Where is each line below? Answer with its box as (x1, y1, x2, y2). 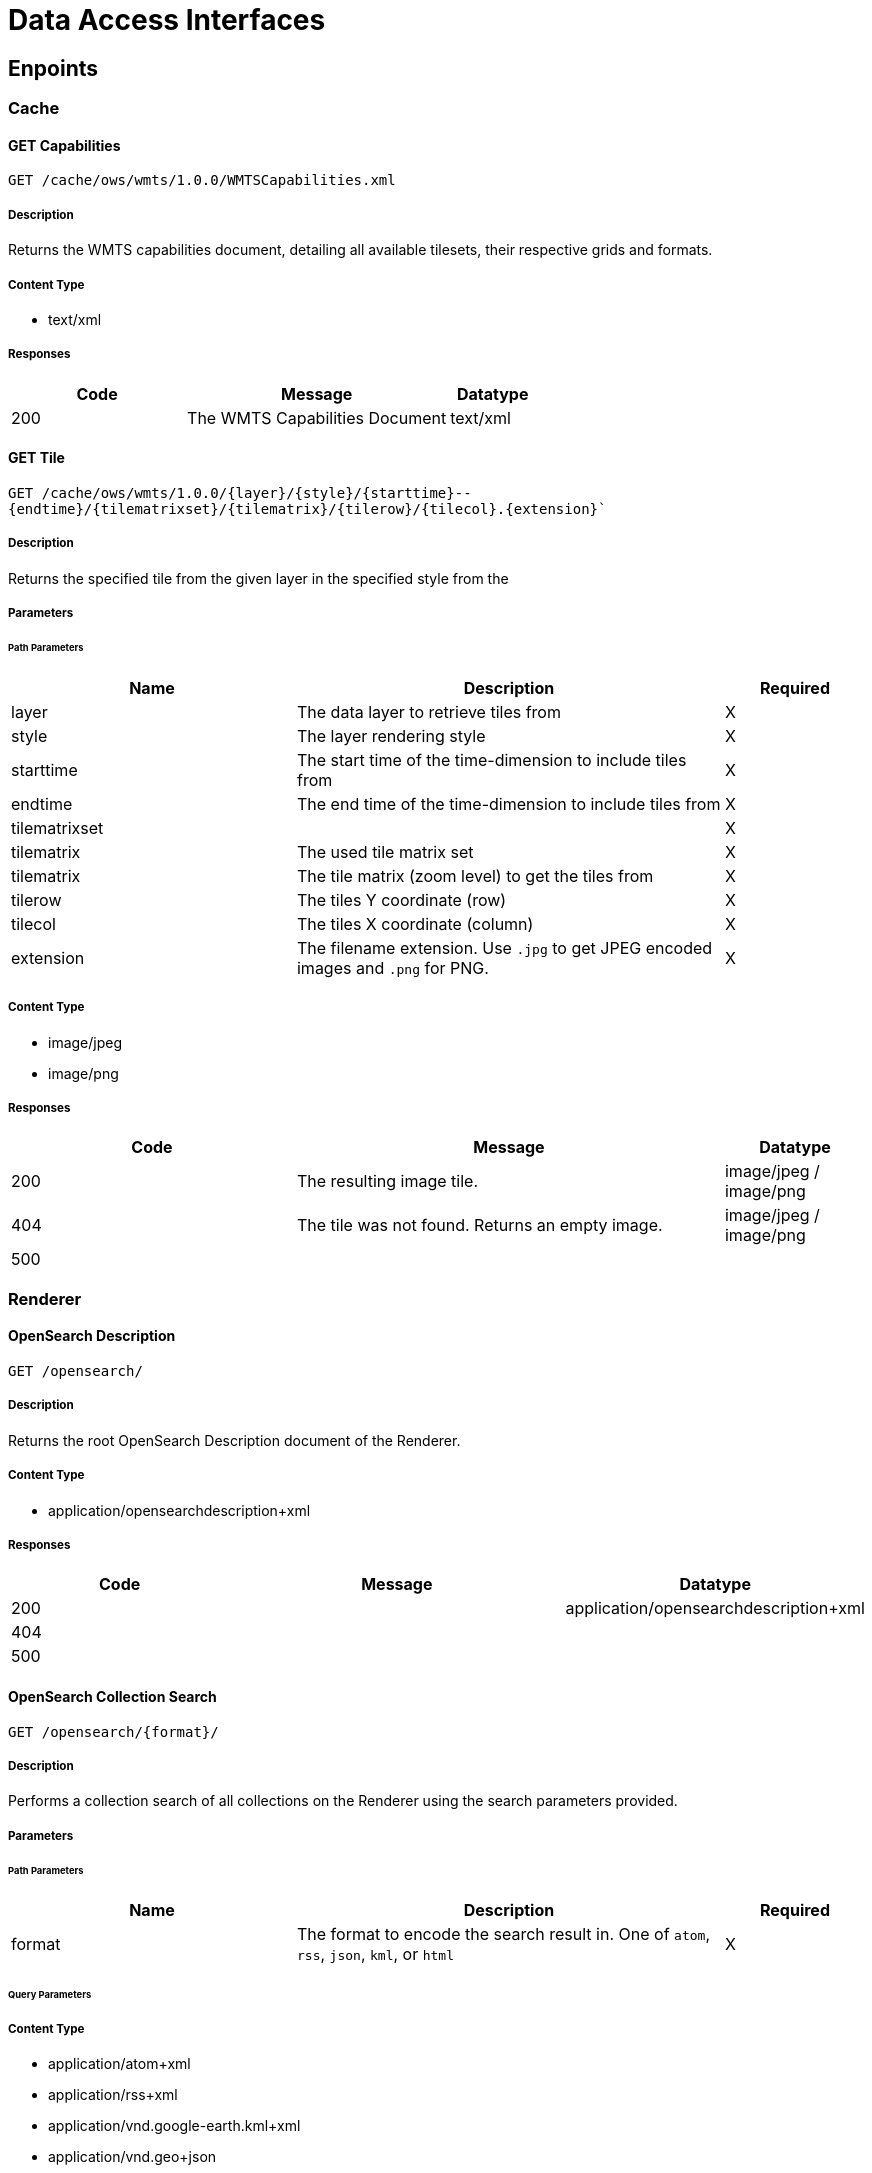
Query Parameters (8, 1989, 92, 2001)
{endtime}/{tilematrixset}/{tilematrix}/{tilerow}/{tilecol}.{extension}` (8, 500, 607, 517)
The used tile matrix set (296, 841, 474, 862)
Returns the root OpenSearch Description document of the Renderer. (8, 1431, 461, 1449)
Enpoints (8, 55, 99, 81)
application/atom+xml (48, 2055, 191, 2073)
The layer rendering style (296, 725, 486, 746)
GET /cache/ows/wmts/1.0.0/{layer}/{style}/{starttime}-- (8, 484, 472, 501)
